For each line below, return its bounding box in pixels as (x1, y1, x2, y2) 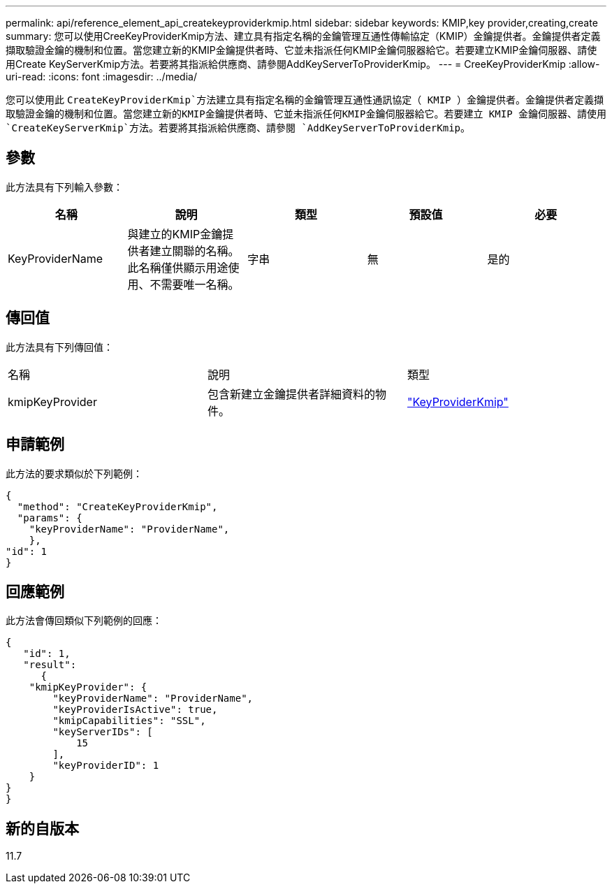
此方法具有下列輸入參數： (6, 180, 123, 193)
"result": (23, 659, 77, 671)
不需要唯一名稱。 (150, 277, 240, 291)
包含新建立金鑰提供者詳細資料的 (207, 386, 375, 401)
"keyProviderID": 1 (52, 760, 159, 772)
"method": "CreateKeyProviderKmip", (17, 500, 218, 512)
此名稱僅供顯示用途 (127, 260, 228, 275)
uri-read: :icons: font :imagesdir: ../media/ (6, 71, 197, 82)
